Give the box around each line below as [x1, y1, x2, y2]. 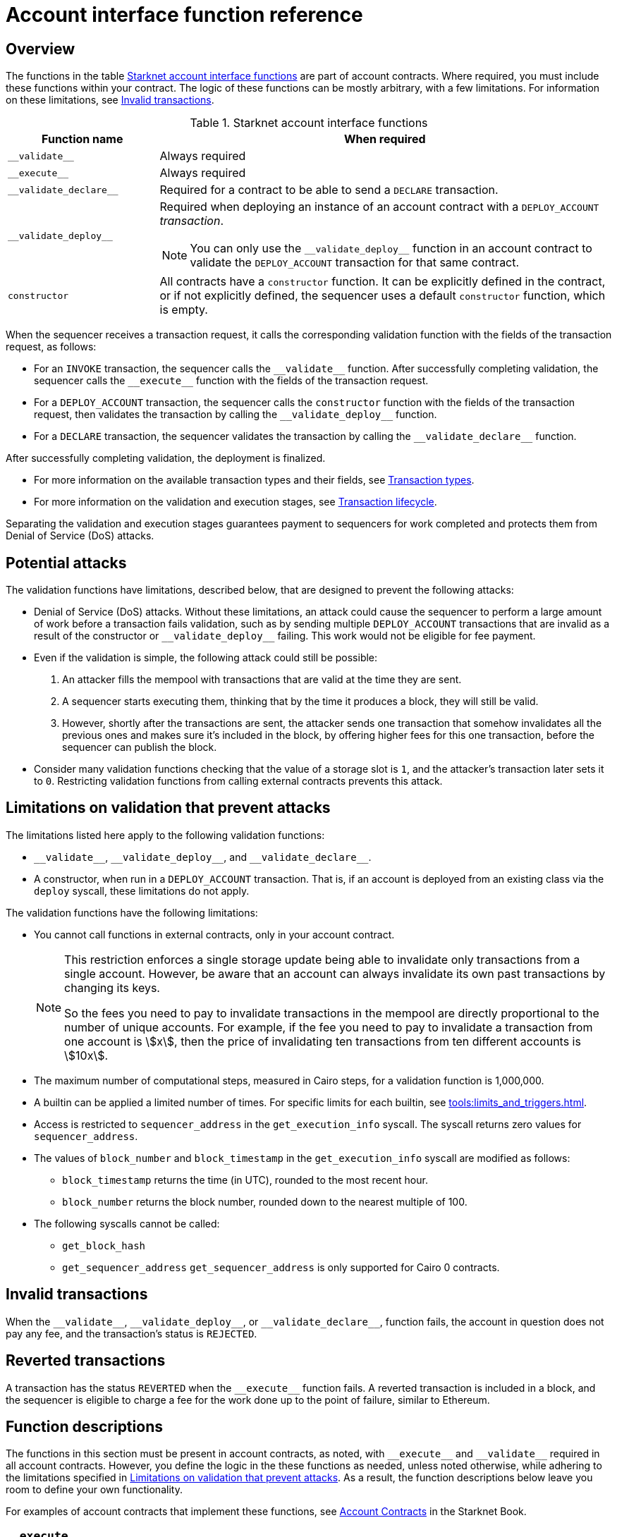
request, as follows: [6, 341, 97, 353]
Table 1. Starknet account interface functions [190, 116, 428, 130]
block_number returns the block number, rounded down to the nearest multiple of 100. [62, 1195, 468, 1208]
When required [343, 132, 426, 147]
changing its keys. [64, 980, 160, 995]
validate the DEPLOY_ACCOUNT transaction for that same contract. [190, 255, 520, 270]
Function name [42, 132, 123, 147]
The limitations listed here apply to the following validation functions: [6, 828, 325, 841]
